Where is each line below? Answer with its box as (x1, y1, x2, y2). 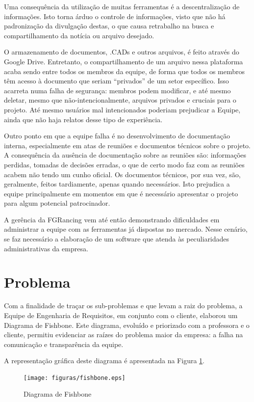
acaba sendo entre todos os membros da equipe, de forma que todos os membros (4, 66, 245, 76)
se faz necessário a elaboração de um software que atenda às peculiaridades (4, 234, 229, 244)
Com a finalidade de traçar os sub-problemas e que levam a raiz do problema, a (4, 300, 243, 311)
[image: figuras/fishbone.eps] (24, 374, 126, 381)
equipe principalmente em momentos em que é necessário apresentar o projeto (4, 188, 238, 198)
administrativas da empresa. (4, 243, 88, 253)
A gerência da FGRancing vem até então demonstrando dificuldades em (4, 214, 220, 224)
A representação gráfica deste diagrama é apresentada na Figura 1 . (4, 355, 204, 366)
